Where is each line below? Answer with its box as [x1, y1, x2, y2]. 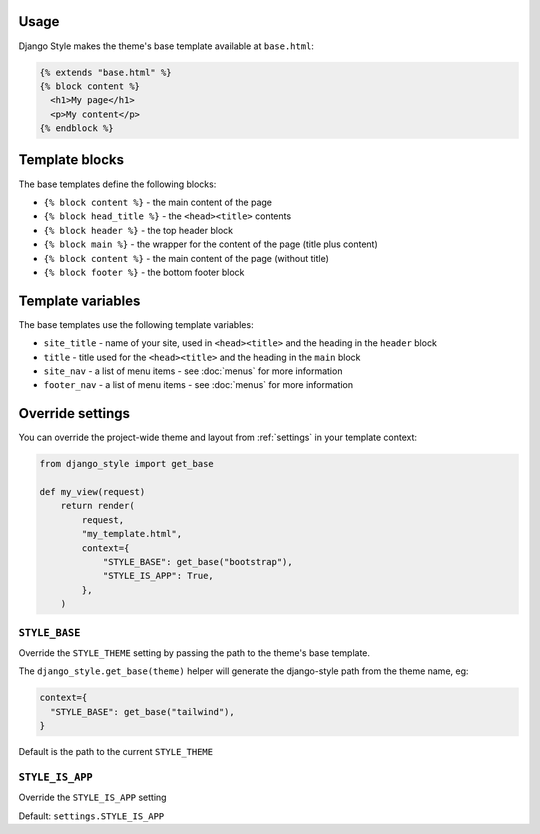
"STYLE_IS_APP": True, [102, 570, 214, 582]
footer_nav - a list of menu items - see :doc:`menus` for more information [43, 379, 354, 391]
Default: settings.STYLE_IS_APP [18, 810, 165, 822]
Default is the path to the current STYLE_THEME [18, 746, 214, 758]
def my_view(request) [39, 486, 146, 498]
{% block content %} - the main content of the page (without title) [43, 252, 329, 264]
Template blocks [18, 151, 125, 169]
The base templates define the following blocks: [18, 178, 217, 190]
